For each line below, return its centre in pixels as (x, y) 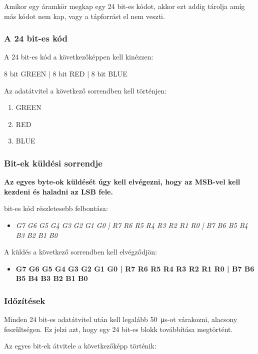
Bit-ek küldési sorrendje (53, 163)
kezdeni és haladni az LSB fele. (58, 191)
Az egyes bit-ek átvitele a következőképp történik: (80, 346)
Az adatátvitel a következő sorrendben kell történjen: (85, 90)
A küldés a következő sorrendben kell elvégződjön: (80, 252)
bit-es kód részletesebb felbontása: (56, 208)
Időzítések (25, 300)
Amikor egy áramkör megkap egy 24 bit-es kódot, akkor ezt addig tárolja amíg (124, 6)
